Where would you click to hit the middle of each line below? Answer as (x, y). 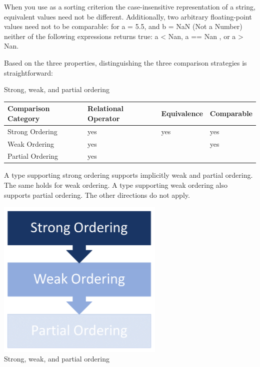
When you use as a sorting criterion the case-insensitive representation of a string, (130, 7)
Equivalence (182, 113)
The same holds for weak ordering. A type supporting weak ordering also (116, 185)
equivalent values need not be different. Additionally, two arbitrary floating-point (128, 16)
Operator (104, 118)
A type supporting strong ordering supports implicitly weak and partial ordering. (128, 175)
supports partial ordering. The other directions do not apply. (97, 195)
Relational (105, 108)
